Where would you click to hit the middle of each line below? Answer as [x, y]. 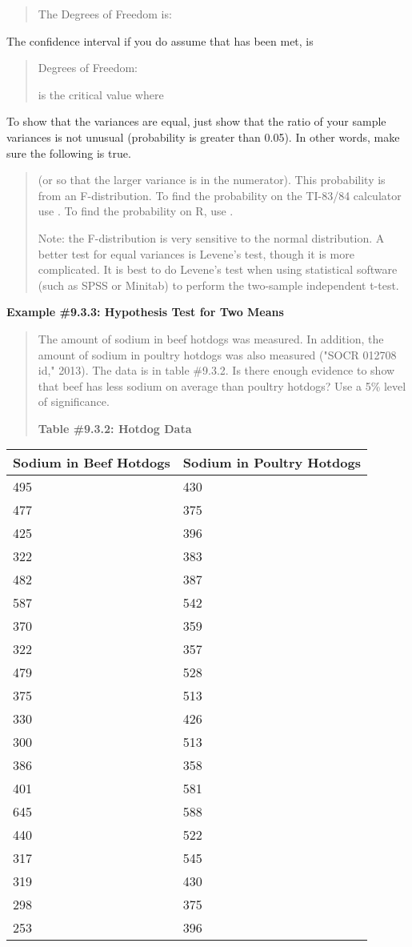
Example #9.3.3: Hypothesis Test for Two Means [145, 312]
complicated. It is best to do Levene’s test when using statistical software [218, 269]
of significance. [74, 401]
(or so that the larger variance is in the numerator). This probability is [212, 180]
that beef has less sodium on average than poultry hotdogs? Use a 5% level [222, 385]
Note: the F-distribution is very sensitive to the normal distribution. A [211, 237]
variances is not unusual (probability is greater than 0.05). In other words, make [203, 136]
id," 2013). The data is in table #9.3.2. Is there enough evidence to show [216, 370]
